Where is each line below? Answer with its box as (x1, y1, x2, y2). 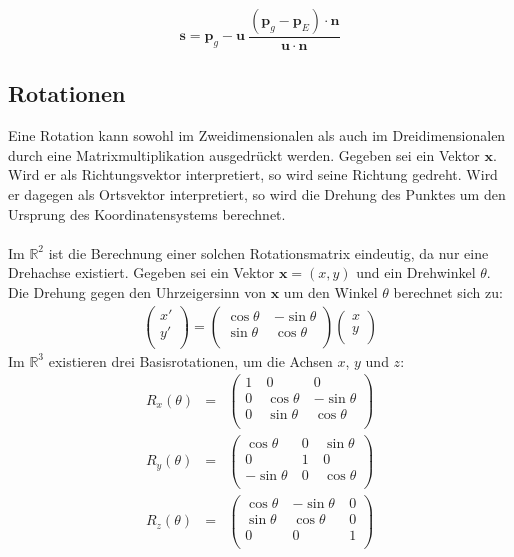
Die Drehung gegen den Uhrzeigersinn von (8, 281, 267, 302)
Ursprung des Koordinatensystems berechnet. (8, 203, 286, 224)
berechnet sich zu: (393, 281, 503, 302)
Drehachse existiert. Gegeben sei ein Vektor (8, 262, 275, 283)
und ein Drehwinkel (356, 262, 476, 283)
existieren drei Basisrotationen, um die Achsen (48, 350, 333, 371)
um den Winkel (283, 281, 378, 302)
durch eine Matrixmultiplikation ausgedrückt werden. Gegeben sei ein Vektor (8, 144, 480, 165)
